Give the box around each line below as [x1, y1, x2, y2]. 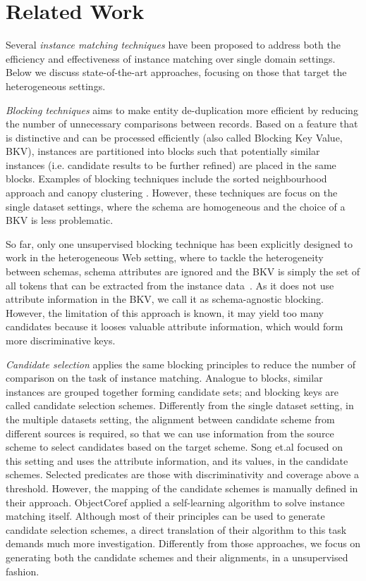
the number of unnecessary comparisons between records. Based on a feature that [6, 116, 358, 131]
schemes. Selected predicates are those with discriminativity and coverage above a [6, 467, 359, 482]
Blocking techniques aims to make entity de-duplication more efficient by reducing [6, 102, 358, 117]
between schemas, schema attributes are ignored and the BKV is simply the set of [6, 264, 360, 279]
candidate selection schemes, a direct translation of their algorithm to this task [6, 522, 347, 537]
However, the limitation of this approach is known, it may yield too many [6, 305, 324, 320]
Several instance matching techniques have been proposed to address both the [6, 37, 341, 52]
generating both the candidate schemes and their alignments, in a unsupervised [6, 549, 348, 564]
